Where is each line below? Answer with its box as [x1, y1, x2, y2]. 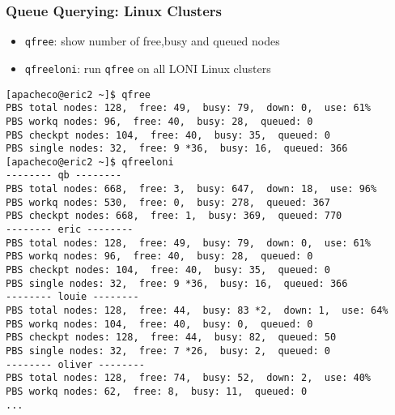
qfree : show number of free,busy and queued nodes [24, 32, 280, 49]
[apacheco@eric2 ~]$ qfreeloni [6, 156, 174, 168]
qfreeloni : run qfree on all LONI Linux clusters [24, 59, 271, 76]
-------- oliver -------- [6, 358, 145, 370]
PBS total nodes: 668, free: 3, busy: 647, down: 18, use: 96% [6, 183, 377, 195]
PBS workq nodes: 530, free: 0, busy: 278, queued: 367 [6, 196, 330, 208]
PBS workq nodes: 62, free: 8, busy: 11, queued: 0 [6, 385, 308, 397]
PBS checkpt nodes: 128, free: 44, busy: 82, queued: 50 [6, 332, 337, 344]
